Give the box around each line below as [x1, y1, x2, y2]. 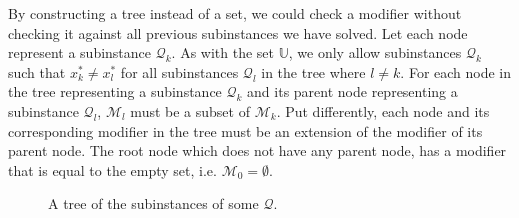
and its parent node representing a [247, 81, 458, 102]
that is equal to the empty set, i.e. [8, 159, 217, 180]
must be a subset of [130, 100, 250, 121]
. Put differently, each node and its [276, 100, 490, 121]
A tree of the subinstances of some [48, 193, 259, 214]
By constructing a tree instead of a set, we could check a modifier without [8, 3, 462, 23]
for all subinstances [120, 61, 239, 82]
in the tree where [261, 61, 366, 82]
